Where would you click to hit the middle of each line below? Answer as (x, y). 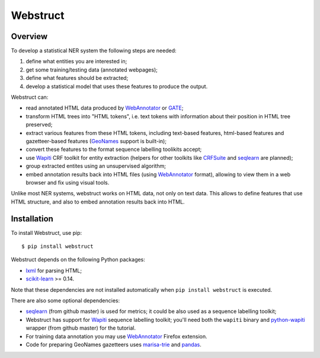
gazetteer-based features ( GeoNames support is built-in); (96, 141)
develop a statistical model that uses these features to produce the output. (117, 86)
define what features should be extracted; (77, 78)
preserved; (39, 125)
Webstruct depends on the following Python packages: (78, 260)
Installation (32, 219)
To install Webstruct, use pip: (47, 233)
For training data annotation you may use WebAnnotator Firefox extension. (116, 336)
